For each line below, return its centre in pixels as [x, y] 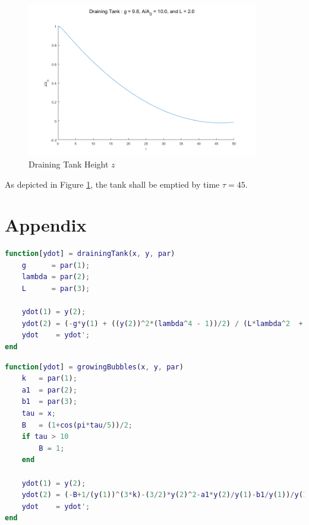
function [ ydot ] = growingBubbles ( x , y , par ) [94, 367]
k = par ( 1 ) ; [49, 379]
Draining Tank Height [69, 164]
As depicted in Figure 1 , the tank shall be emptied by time [112, 184]
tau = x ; [39, 414]
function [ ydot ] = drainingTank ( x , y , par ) [90, 254]
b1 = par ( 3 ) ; [49, 402]
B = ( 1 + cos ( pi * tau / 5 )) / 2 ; [77, 425]
